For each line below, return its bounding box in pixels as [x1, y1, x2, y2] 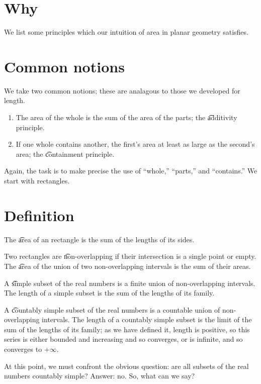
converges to [4, 344, 42, 354]
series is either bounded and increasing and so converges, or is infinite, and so [4, 334, 243, 344]
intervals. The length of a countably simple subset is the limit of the [42, 314, 252, 325]
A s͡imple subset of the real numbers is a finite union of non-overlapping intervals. [4, 277, 255, 288]
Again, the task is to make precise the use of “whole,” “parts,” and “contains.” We [4, 165, 257, 176]
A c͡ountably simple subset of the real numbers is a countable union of [4, 304, 220, 315]
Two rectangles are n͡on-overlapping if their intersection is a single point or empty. [4, 251, 256, 261]
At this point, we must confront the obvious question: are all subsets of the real [4, 360, 249, 371]
